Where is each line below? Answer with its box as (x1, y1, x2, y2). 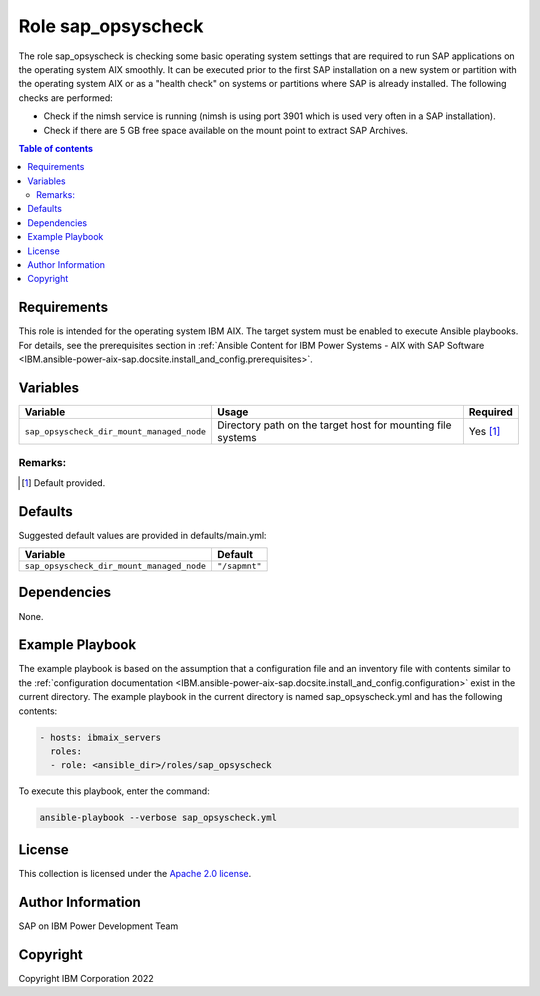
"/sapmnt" (216, 561, 262, 572)
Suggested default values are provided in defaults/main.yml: (18, 529, 267, 541)
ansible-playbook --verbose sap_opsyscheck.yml (39, 812, 277, 824)
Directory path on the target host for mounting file (216, 418, 452, 432)
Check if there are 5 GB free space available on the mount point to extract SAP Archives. (43, 124, 409, 136)
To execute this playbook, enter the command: (18, 785, 210, 797)
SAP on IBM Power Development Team (18, 920, 179, 932)
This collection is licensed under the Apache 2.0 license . (18, 867, 252, 879)
